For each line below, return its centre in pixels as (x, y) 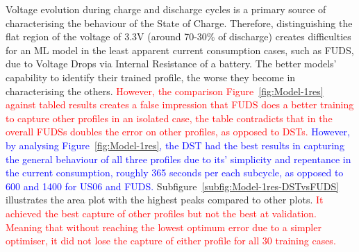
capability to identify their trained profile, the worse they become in (151, 77)
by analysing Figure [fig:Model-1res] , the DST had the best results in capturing (175, 145)
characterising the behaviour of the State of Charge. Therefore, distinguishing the (179, 23)
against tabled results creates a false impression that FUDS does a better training (180, 104)
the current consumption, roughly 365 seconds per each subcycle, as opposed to (175, 173)
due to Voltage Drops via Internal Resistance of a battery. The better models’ (171, 64)
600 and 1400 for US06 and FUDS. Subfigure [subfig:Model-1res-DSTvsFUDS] (173, 186)
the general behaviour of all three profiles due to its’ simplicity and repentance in (178, 159)
